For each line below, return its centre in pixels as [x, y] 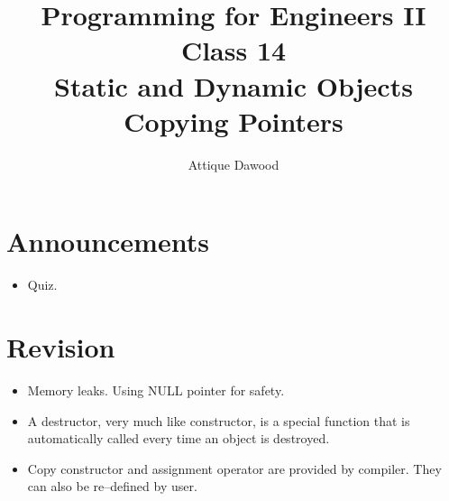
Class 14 [234, 50]
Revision [61, 347]
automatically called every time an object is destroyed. [179, 438]
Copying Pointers [234, 121]
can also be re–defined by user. [112, 486]
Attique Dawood [234, 164]
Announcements [108, 241]
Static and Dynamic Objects [234, 85]
